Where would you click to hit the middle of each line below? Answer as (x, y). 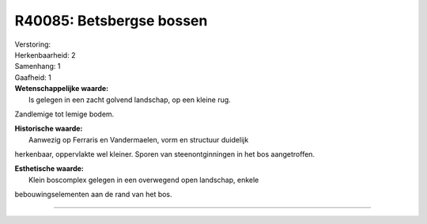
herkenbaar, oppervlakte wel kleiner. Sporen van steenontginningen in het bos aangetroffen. (165, 154)
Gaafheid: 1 (33, 77)
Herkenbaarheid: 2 (45, 55)
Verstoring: (33, 44)
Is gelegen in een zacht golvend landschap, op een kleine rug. (130, 100)
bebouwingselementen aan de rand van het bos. (94, 195)
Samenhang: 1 (38, 66)
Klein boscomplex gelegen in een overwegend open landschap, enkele (144, 180)
